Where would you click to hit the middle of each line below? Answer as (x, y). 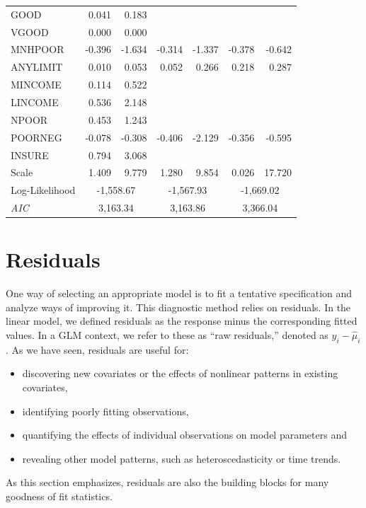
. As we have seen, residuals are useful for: (97, 349)
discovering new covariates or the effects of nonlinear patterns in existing (180, 373)
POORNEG (36, 137)
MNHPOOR (38, 49)
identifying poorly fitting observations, (105, 411)
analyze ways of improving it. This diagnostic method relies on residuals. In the (178, 307)
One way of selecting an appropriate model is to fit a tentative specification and (179, 293)
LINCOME (35, 102)
